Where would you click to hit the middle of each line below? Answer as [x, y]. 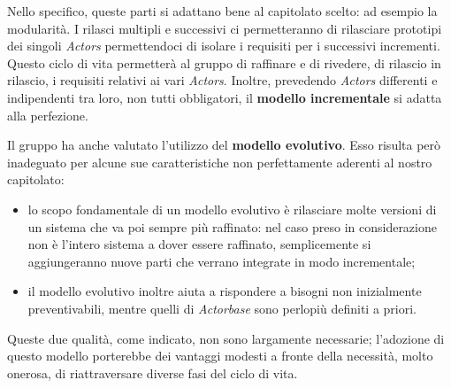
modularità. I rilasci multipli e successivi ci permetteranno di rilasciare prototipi [225, 28]
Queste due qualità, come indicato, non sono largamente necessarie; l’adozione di [226, 338]
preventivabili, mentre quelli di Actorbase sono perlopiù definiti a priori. [222, 308]
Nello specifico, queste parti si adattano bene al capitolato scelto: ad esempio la [222, 11]
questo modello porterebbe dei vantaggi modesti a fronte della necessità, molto [220, 356]
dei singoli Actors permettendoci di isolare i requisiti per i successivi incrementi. [224, 46]
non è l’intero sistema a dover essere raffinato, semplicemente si [199, 244]
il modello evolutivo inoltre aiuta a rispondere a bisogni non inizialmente [225, 291]
